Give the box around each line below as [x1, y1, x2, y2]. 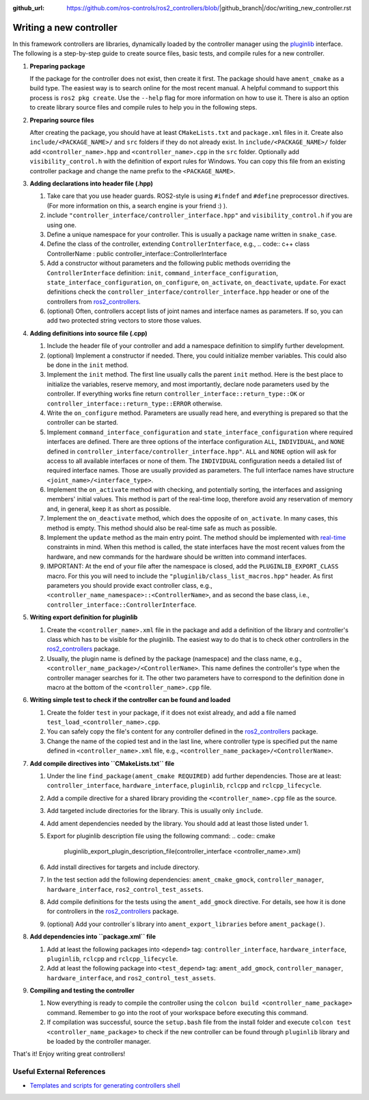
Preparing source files [29, 116, 95, 124]
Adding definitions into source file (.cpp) [29, 329, 148, 337]
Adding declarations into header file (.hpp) [29, 179, 154, 188]
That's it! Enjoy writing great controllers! [12, 1050, 126, 1058]
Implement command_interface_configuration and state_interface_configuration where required [46, 428, 353, 436]
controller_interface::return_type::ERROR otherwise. [46, 399, 223, 408]
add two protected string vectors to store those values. [46, 316, 202, 325]
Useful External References [12, 1067, 106, 1077]
